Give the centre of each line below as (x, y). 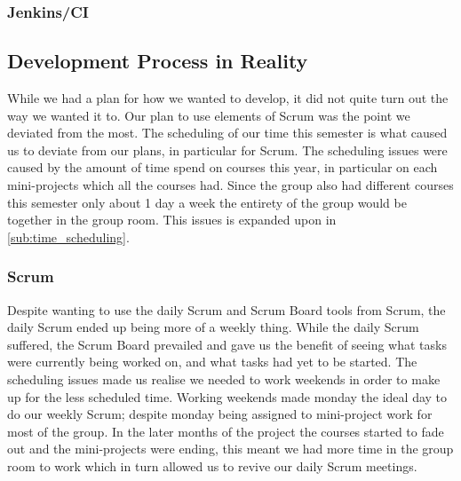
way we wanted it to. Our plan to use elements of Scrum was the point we (209, 115)
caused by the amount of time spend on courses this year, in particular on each (223, 167)
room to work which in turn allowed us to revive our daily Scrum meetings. (212, 465)
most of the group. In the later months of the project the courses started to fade (226, 431)
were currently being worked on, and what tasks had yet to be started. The (212, 362)
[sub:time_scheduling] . (68, 237)
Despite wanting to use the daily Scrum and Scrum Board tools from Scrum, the (227, 309)
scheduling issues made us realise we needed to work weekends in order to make (224, 378)
